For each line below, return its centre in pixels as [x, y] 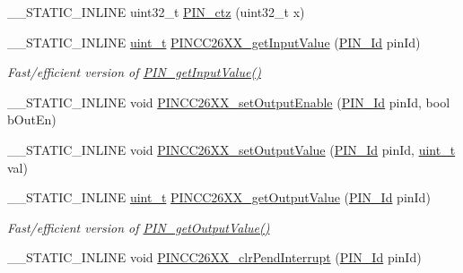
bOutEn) [32, 119]
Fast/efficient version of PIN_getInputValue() [134, 72]
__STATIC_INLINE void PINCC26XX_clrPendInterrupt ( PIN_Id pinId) [214, 257]
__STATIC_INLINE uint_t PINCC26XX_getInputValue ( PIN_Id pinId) [214, 42]
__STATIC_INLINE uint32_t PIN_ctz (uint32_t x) [156, 12]
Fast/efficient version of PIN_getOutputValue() [139, 227]
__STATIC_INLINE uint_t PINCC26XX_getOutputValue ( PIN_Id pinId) [219, 197]
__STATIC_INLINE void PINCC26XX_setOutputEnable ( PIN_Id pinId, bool [229, 102]
